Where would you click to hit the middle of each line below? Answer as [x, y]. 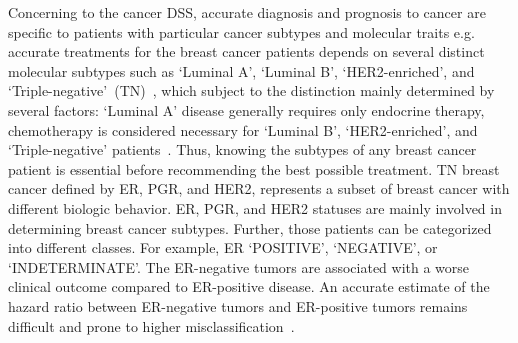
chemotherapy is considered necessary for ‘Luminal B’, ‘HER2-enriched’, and [243, 129]
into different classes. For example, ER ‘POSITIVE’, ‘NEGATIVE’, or [223, 247]
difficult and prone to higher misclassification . [151, 325]
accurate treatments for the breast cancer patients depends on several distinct [246, 51]
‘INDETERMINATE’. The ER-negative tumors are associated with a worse [239, 266]
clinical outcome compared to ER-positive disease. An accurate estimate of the [249, 286]
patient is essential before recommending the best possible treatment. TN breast [254, 168]
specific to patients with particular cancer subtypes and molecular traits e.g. [241, 31]
